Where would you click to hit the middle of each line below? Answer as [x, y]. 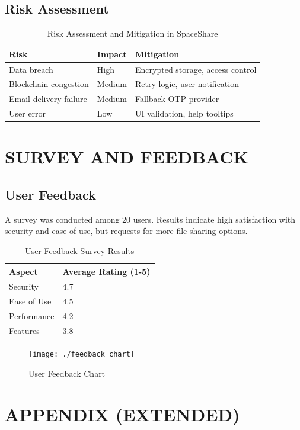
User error [28, 113]
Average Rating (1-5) [106, 271]
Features [24, 330]
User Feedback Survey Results [80, 251]
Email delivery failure [48, 99]
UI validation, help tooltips [184, 113]
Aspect [23, 271]
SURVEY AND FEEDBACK [127, 157]
